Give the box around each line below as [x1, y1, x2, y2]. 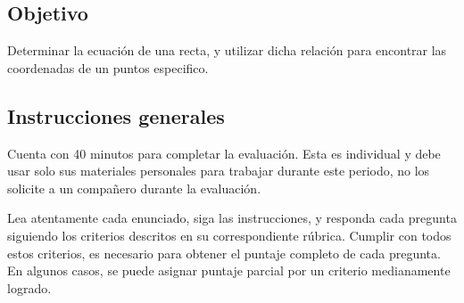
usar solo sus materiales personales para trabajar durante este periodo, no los [7, 161, 430, 180]
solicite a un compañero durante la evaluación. [7, 178, 261, 197]
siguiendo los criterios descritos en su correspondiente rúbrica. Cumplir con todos [7, 225, 452, 244]
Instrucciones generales [7, 102, 225, 129]
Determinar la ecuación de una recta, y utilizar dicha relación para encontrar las [7, 41, 447, 60]
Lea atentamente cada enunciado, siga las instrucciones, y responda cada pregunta [7, 209, 457, 227]
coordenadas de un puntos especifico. [7, 58, 209, 77]
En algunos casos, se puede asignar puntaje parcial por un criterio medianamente [7, 261, 451, 280]
